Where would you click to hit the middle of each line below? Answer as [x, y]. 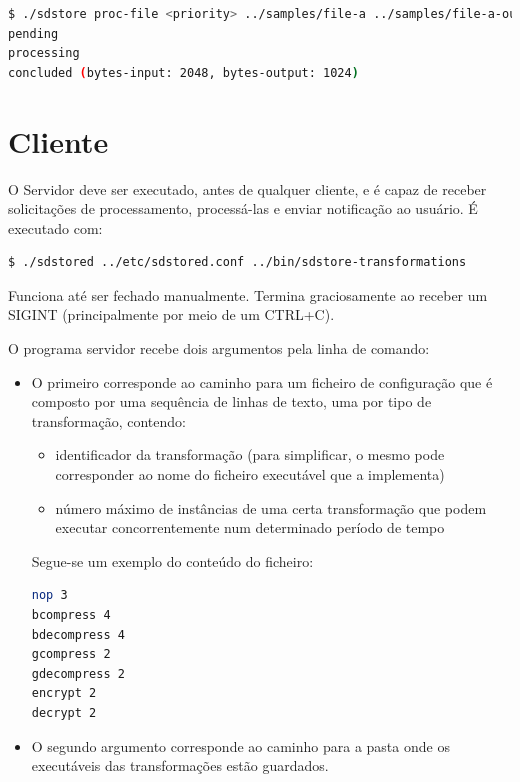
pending [33, 33]
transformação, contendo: [108, 420]
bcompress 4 [71, 615]
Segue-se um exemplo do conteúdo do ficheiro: [172, 560]
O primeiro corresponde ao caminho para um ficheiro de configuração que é [262, 381]
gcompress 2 [71, 654]
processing [44, 53]
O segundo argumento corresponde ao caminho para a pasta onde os [240, 745]
